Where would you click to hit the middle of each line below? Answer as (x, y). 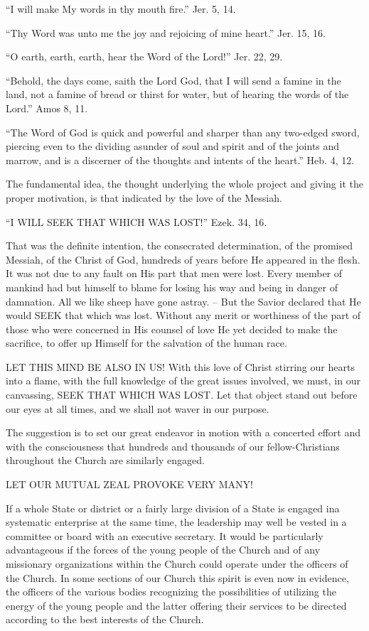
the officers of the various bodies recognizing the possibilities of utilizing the (171, 592)
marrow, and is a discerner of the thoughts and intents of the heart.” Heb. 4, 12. (180, 160)
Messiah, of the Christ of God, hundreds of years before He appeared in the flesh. (183, 259)
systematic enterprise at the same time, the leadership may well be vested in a (176, 522)
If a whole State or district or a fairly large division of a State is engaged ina (173, 508)
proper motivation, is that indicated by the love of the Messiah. (144, 197)
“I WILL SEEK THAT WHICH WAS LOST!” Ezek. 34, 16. (137, 221)
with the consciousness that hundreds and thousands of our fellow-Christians (173, 446)
